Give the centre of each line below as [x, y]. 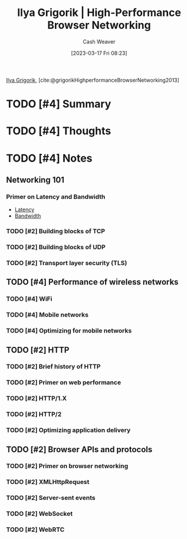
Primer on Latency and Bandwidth [56, 196]
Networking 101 [35, 180]
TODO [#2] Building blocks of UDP [56, 247]
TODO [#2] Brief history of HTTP [53, 367]
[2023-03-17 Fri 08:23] [99, 53]
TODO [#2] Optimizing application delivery [68, 430]
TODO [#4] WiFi [29, 299]
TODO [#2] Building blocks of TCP [55, 231]
